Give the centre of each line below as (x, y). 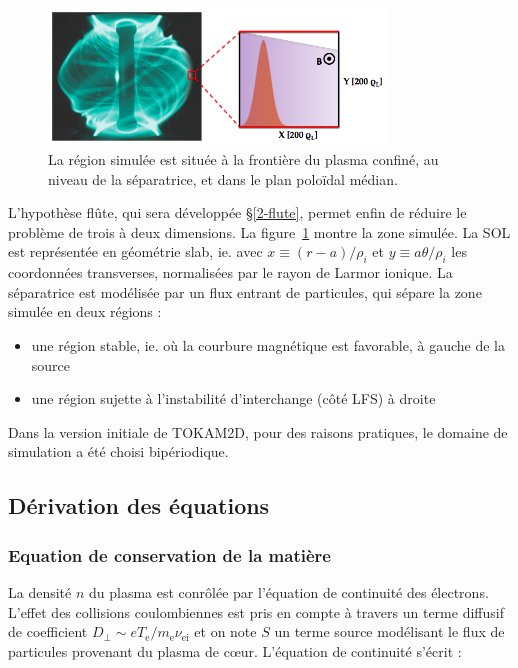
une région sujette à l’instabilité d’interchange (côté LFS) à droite (233, 398)
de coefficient (48, 631)
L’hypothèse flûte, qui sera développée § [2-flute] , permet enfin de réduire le (237, 212)
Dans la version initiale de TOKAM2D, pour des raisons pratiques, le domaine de (258, 431)
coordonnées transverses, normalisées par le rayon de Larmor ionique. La (230, 272)
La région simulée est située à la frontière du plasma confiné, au (243, 159)
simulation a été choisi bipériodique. (118, 451)
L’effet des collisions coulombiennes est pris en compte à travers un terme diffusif (256, 611)
